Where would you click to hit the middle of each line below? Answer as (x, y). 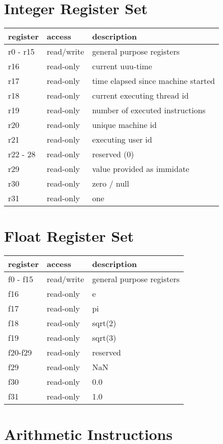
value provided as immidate (141, 169)
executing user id (122, 140)
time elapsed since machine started (154, 81)
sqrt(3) (104, 338)
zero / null (111, 184)
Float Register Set (69, 236)
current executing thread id (140, 96)
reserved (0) (113, 154)
